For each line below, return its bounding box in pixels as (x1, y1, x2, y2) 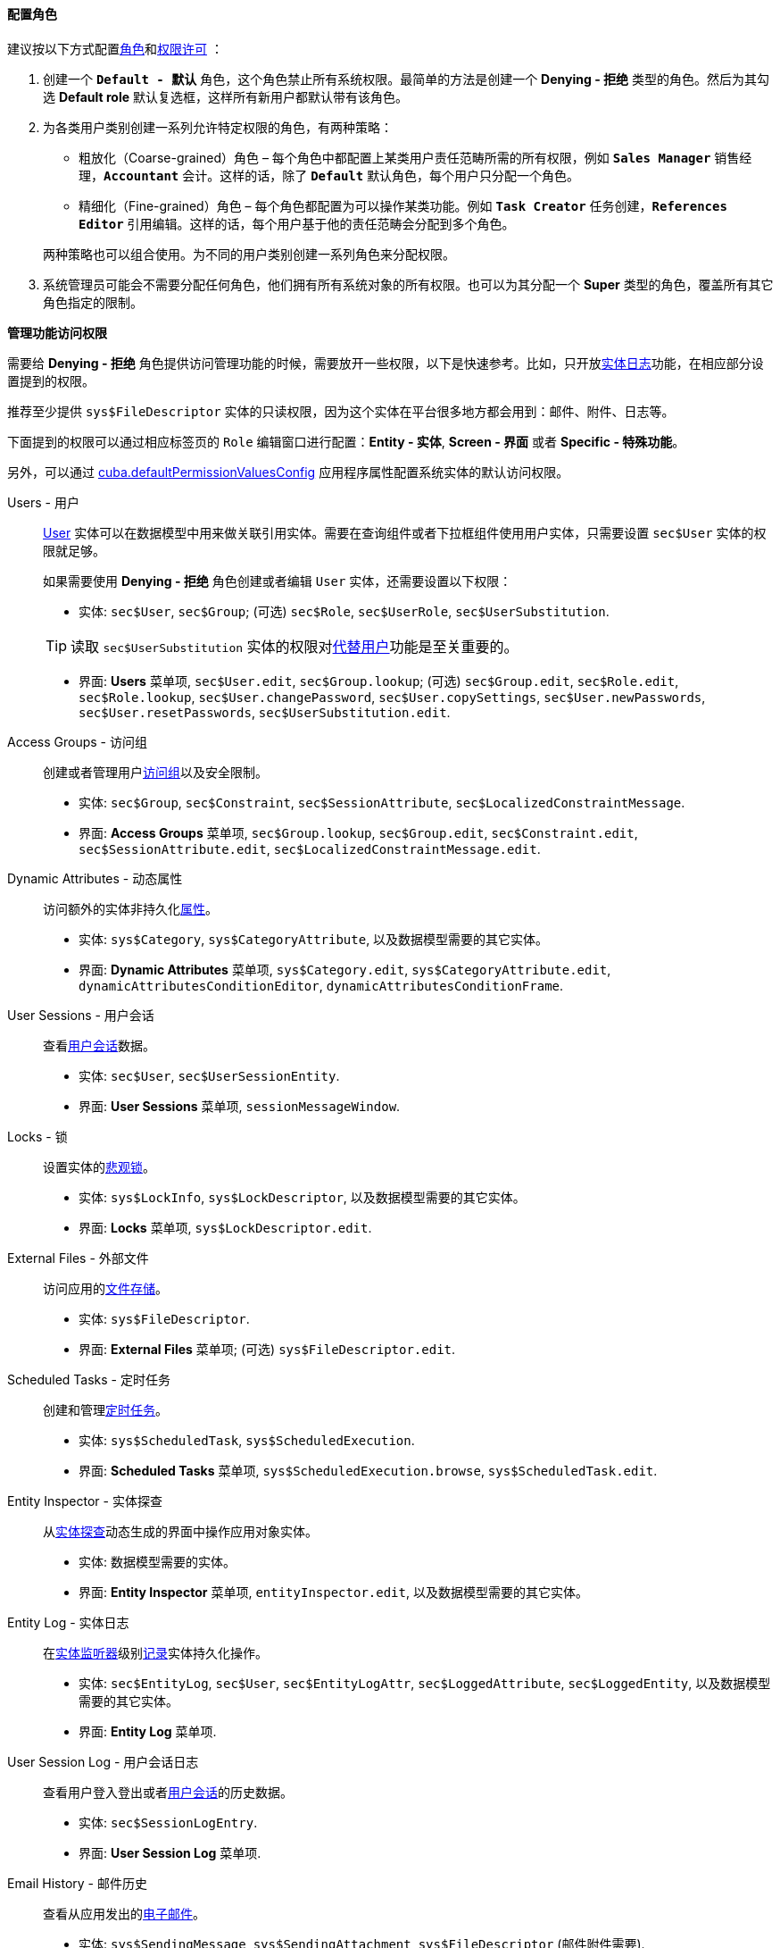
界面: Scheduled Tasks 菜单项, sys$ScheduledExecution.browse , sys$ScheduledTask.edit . (79, 1462, 658, 1478)
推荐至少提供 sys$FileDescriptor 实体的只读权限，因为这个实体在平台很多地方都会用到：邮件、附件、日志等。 (7, 403, 675, 419)
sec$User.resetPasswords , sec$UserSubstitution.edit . (79, 704, 451, 720)
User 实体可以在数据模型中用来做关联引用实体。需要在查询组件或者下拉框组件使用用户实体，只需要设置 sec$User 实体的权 (43, 524, 767, 540)
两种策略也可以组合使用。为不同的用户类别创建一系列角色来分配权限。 (43, 246, 455, 262)
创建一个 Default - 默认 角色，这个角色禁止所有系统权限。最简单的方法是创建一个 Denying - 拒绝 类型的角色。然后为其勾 (43, 71, 769, 87)
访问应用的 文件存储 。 (43, 1280, 168, 1296)
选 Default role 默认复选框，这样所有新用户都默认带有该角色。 (43, 88, 408, 105)
